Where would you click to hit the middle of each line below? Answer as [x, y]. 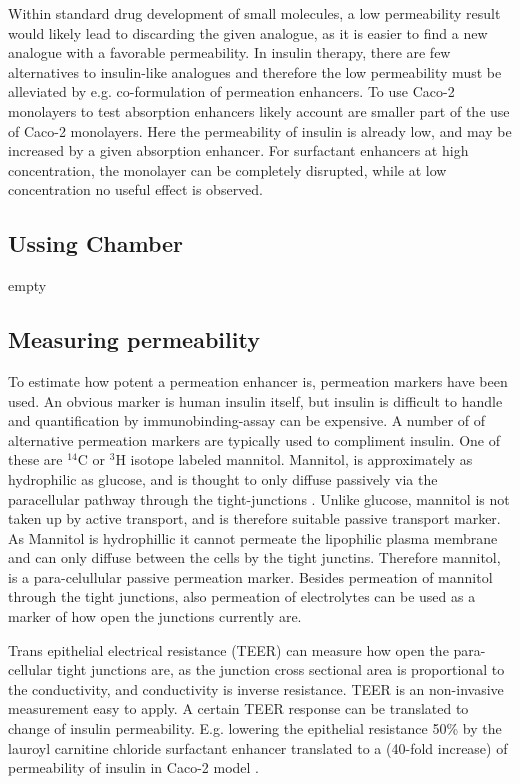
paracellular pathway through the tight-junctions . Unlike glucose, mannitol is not [259, 498]
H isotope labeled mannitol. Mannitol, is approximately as [294, 459]
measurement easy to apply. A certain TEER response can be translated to [238, 708]
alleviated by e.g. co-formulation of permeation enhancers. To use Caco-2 [231, 91]
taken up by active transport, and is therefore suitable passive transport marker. [254, 518]
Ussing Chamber [96, 243]
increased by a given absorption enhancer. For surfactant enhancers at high [238, 150]
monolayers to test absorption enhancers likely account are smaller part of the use [259, 110]
